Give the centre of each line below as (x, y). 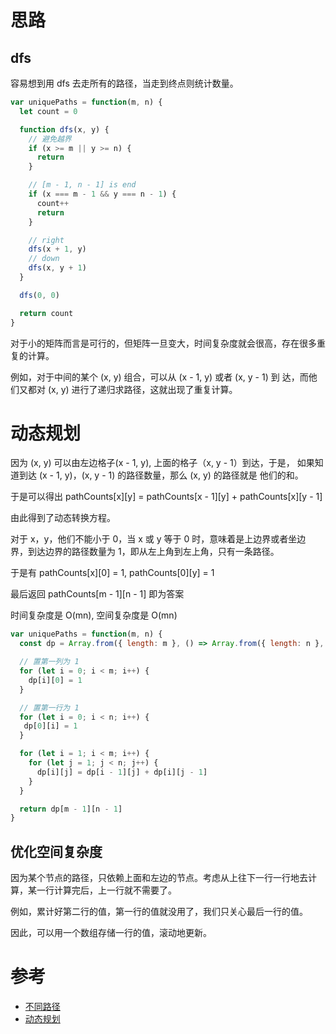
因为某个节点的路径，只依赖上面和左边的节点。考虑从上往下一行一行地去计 (163, 878)
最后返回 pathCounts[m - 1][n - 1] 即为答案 (97, 594)
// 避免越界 (50, 139)
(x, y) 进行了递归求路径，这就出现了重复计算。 (142, 389)
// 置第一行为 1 (49, 707)
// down (44, 259)
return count (46, 313)
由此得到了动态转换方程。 (63, 518)
